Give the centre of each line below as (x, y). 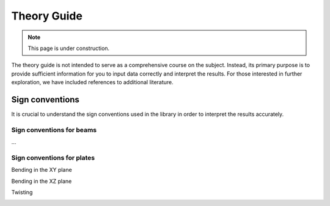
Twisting (22, 193)
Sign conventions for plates (53, 157)
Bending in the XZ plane (42, 181)
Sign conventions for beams (54, 130)
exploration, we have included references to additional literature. (92, 82)
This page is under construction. (69, 48)
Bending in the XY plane (42, 170)
